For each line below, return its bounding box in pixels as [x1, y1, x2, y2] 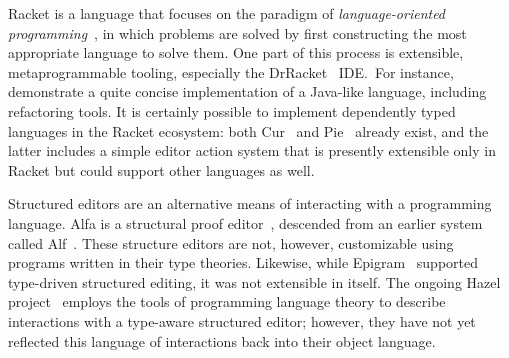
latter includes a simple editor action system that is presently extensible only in [8, 140, 496, 161]
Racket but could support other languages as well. [8, 159, 315, 180]
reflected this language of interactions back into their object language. [8, 330, 436, 351]
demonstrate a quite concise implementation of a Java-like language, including [8, 81, 487, 102]
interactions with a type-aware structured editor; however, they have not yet [8, 310, 476, 331]
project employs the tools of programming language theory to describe [8, 291, 446, 312]
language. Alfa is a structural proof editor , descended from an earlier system [8, 212, 483, 233]
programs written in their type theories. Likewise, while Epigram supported [8, 252, 478, 273]
